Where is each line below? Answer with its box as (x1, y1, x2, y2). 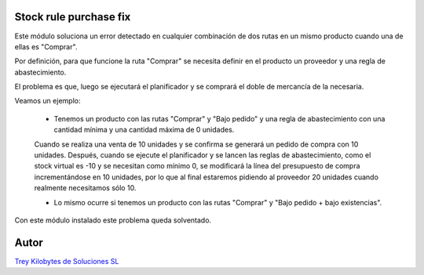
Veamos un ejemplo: (14, 96, 81, 106)
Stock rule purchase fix (14, 10, 131, 24)
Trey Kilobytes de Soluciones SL (14, 256, 119, 266)
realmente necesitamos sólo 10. (34, 183, 137, 193)
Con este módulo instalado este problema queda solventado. (14, 215, 212, 225)
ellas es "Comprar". (14, 42, 78, 51)
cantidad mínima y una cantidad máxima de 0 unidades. (53, 125, 235, 135)
